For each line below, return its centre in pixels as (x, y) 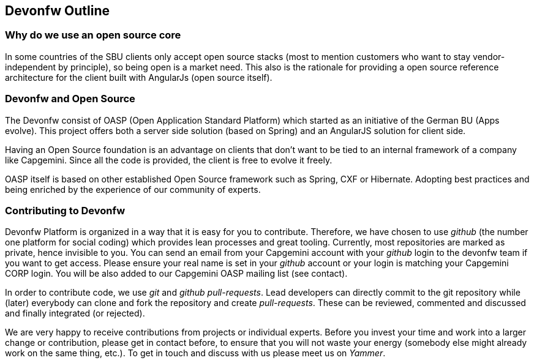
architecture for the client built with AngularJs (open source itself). (139, 77)
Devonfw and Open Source (70, 99)
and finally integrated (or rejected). (75, 313)
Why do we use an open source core (93, 35)
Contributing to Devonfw (65, 210)
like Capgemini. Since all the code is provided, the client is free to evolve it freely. (169, 160)
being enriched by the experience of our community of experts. (133, 189)
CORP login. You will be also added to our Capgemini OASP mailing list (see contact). (176, 274)
